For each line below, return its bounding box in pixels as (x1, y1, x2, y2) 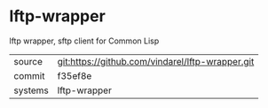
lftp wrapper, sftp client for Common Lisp (9, 35, 160, 46)
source (13, 55, 43, 67)
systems (13, 84, 49, 96)
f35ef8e (57, 69, 92, 81)
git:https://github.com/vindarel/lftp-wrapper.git (57, 55, 255, 67)
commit (13, 69, 45, 81)
